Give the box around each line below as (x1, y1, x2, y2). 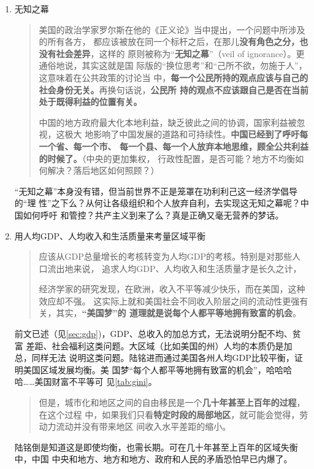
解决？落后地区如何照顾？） (47, 164, 159, 177)
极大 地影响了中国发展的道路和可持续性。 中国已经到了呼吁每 (64, 128, 308, 141)
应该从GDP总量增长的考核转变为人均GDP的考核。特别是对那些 (39, 250, 293, 263)
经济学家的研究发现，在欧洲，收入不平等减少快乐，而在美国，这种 (39, 282, 305, 295)
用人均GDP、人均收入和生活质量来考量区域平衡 (14, 229, 206, 242)
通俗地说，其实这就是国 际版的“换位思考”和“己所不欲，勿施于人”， (39, 59, 307, 72)
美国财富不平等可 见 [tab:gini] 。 (34, 375, 157, 388)
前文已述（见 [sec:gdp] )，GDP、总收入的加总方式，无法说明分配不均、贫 (14, 327, 301, 340)
